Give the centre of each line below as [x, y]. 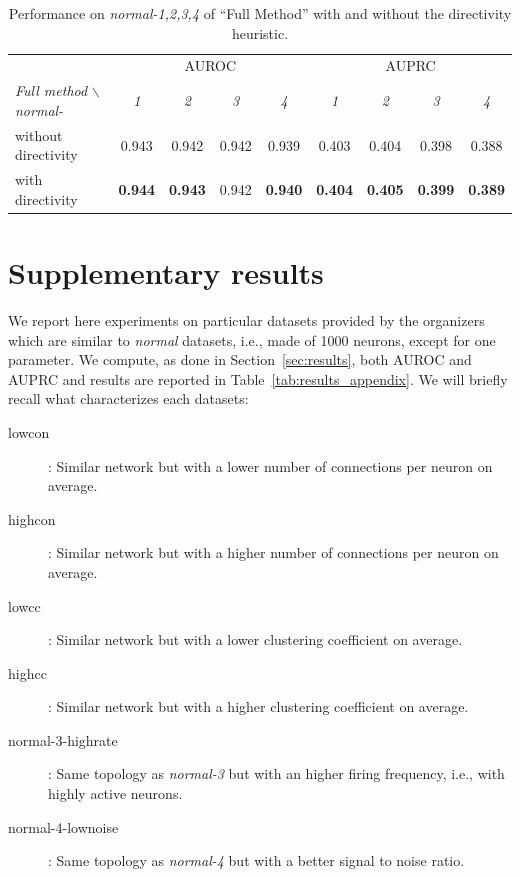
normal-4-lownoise [63, 826]
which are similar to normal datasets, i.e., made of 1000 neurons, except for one [252, 339]
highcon [32, 518]
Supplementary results [166, 272]
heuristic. [260, 32]
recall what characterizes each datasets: [128, 398]
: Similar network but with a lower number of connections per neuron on [270, 465]
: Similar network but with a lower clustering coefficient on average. [255, 639]
